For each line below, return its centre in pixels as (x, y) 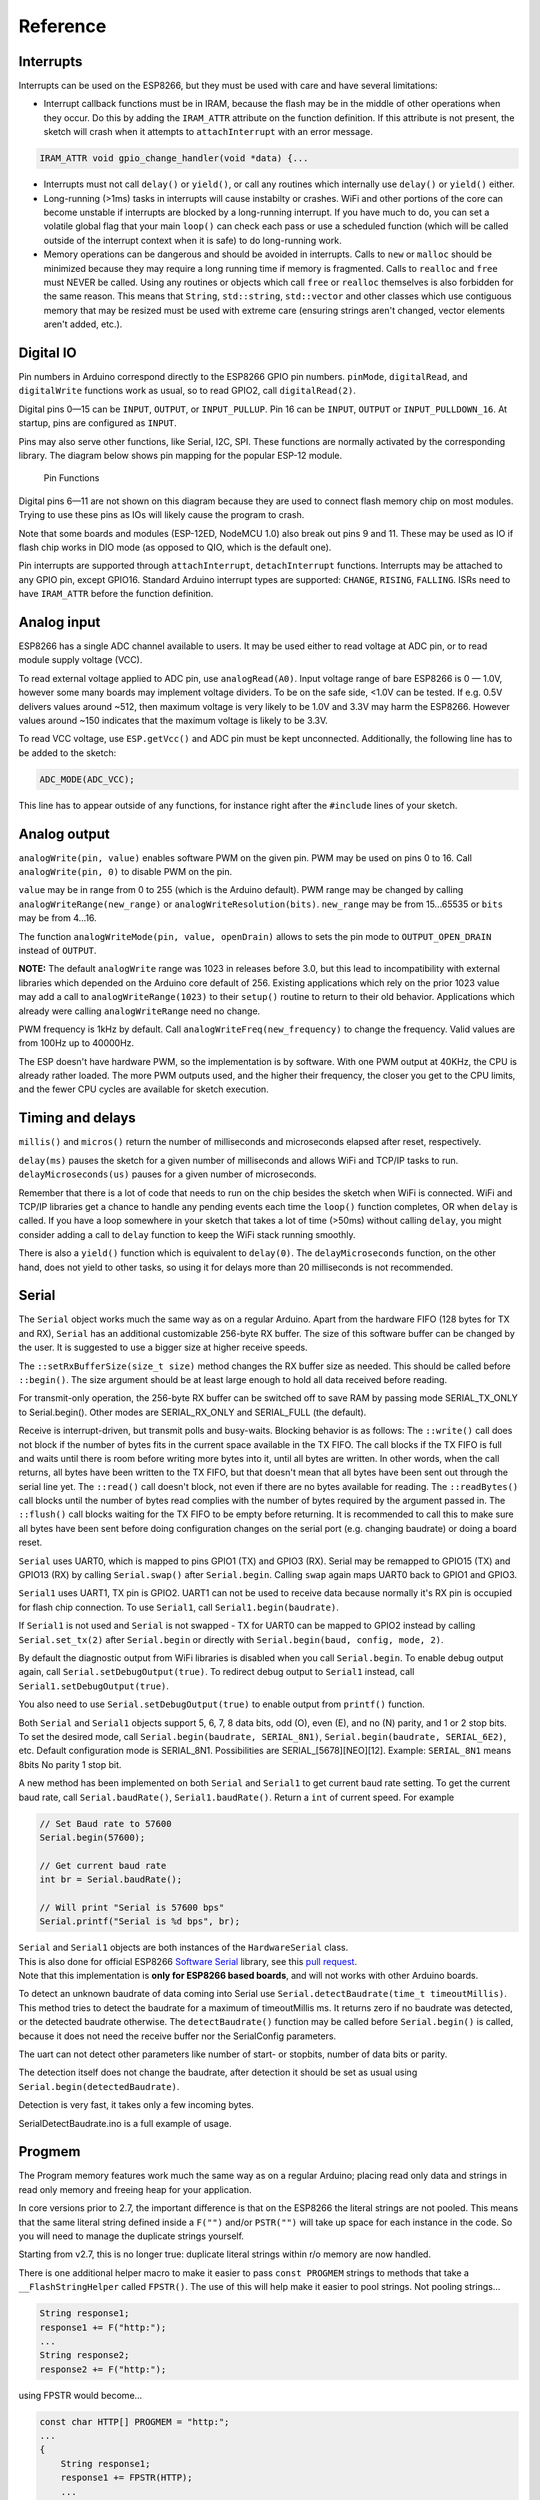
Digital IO (47, 352)
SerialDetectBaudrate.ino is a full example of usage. (125, 2123)
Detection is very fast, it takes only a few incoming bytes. (136, 2105)
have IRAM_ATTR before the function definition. (116, 594)
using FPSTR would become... (80, 2395)
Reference (62, 26)
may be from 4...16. (57, 918)
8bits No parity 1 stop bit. (70, 1764)
